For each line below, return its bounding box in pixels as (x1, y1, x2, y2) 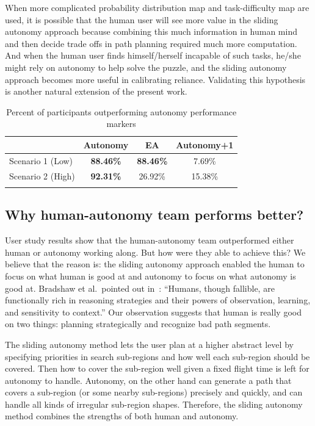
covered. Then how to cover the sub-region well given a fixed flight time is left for (5, 362, 310, 375)
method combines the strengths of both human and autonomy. (5, 410, 239, 422)
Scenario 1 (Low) (9, 154, 73, 167)
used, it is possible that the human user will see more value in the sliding (5, 13, 278, 26)
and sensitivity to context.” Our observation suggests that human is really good (5, 305, 302, 318)
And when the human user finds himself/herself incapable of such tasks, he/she (5, 49, 301, 62)
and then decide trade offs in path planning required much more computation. (5, 37, 297, 49)
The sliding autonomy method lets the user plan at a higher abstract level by (5, 338, 294, 350)
